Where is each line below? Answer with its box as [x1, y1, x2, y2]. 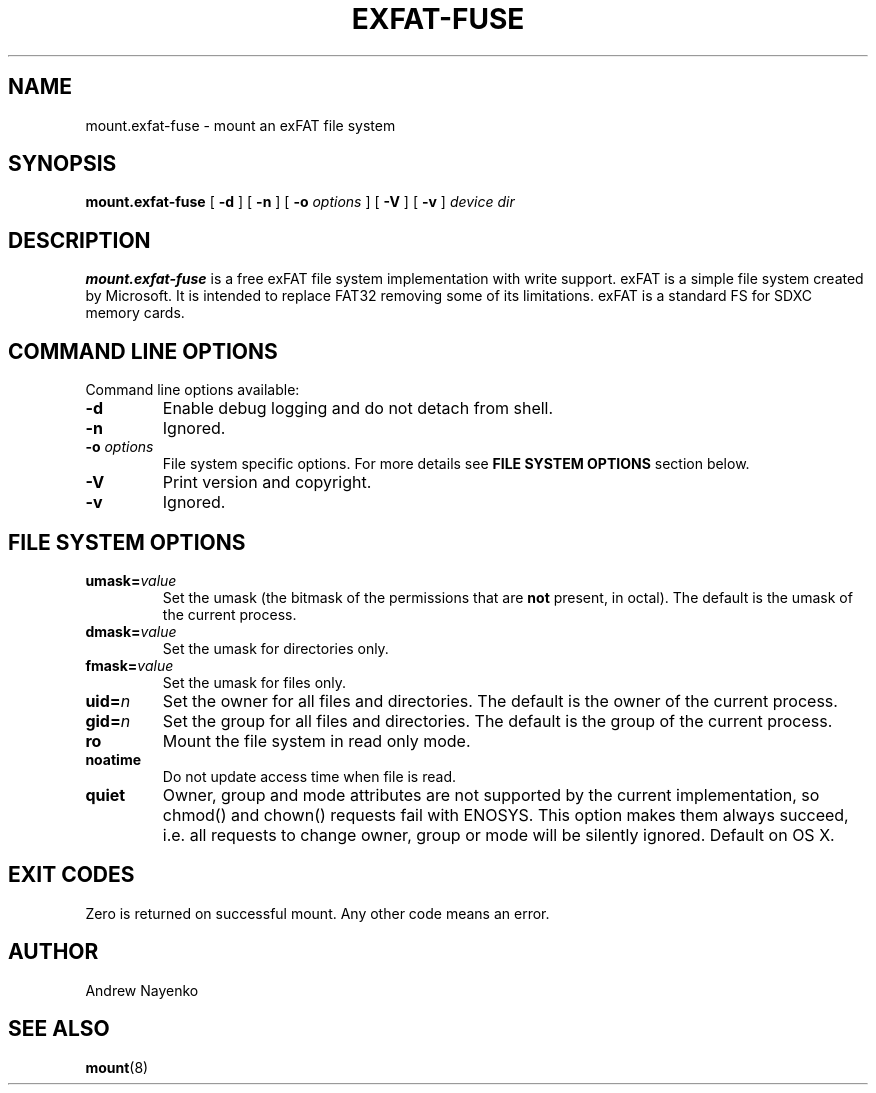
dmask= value [85, 622, 177, 640]
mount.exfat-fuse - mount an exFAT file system [85, 116, 396, 134]
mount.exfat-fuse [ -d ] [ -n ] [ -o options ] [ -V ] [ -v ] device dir [85, 193, 515, 211]
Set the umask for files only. [162, 673, 347, 691]
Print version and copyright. [162, 472, 372, 493]
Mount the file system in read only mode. [162, 730, 471, 751]
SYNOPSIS [8, 151, 117, 177]
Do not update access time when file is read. [162, 767, 457, 785]
